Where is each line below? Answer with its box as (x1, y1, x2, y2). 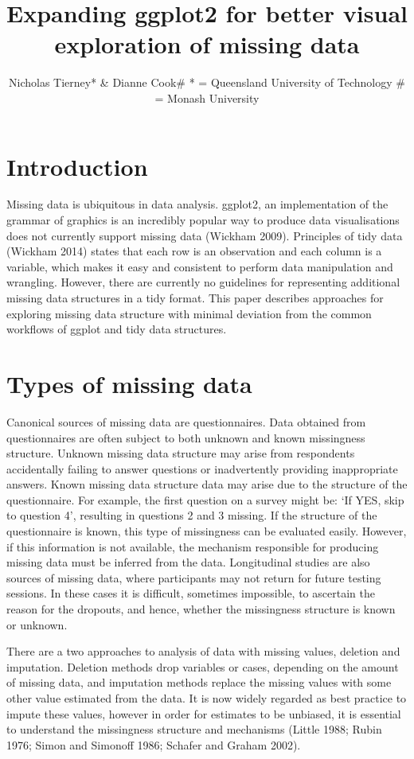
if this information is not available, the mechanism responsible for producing (6, 538, 379, 555)
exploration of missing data (54, 28, 360, 60)
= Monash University (154, 89, 260, 106)
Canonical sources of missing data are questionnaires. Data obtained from (6, 413, 366, 430)
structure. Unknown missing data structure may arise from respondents (6, 445, 355, 461)
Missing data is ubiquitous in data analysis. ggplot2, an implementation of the (6, 196, 389, 212)
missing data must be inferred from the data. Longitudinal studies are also (6, 554, 370, 570)
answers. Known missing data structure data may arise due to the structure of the (6, 476, 408, 492)
